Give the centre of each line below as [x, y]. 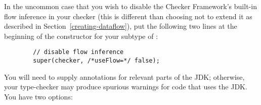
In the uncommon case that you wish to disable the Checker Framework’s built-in [130, 6]
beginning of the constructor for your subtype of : [81, 36]
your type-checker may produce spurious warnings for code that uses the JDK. [126, 87]
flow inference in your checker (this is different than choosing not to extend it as [128, 16]
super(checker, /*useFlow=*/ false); [96, 61]
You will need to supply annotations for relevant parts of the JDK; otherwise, [124, 76]
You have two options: [38, 96]
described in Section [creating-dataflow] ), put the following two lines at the [121, 26]
